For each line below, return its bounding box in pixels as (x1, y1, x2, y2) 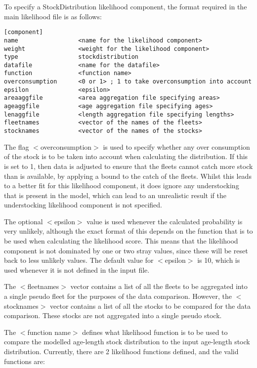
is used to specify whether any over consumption (103, 141, 250, 152)
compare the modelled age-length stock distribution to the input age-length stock (4, 336, 250, 347)
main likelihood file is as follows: (4, 11, 102, 21)
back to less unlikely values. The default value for (4, 255, 154, 265)
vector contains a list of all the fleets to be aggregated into (70, 281, 248, 291)
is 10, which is (197, 255, 240, 265)
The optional (4, 216, 43, 226)
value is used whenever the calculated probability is (86, 216, 243, 226)
